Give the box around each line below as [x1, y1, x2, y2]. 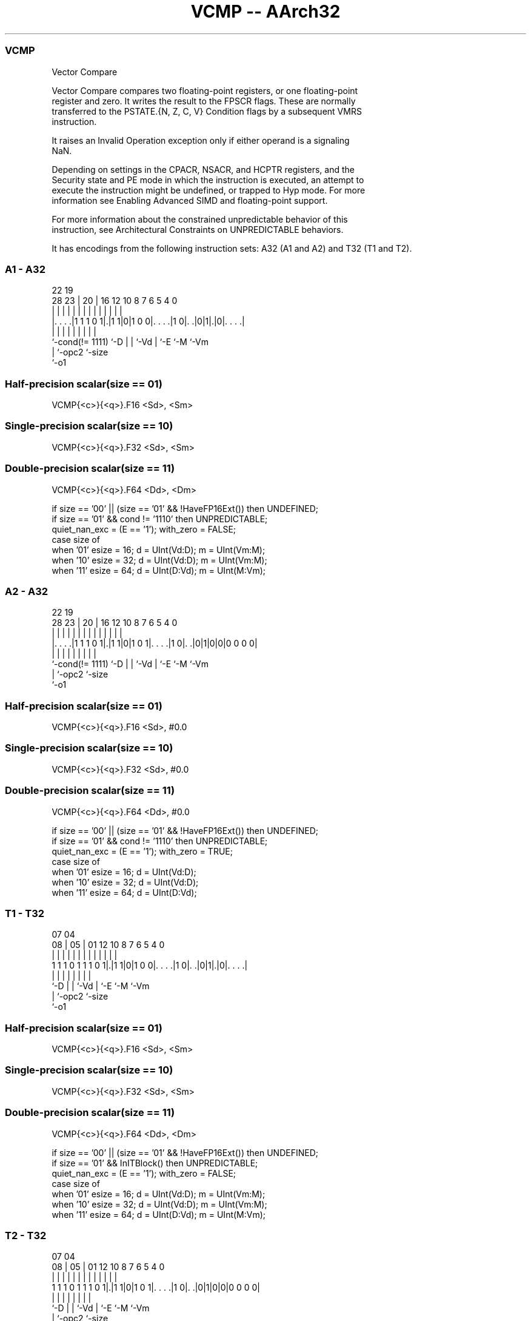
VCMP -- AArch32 [190, 1, 341, 22]
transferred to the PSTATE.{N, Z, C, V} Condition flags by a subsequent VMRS [52, 106, 362, 116]
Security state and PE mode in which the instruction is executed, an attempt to [52, 174, 364, 185]
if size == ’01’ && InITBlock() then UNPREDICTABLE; [52, 1157, 258, 1168]
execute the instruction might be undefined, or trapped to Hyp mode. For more [52, 184, 366, 195]
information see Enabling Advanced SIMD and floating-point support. [52, 195, 328, 206]
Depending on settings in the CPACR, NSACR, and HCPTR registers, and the [52, 164, 355, 175]
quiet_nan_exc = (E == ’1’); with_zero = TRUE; [52, 845, 233, 856]
